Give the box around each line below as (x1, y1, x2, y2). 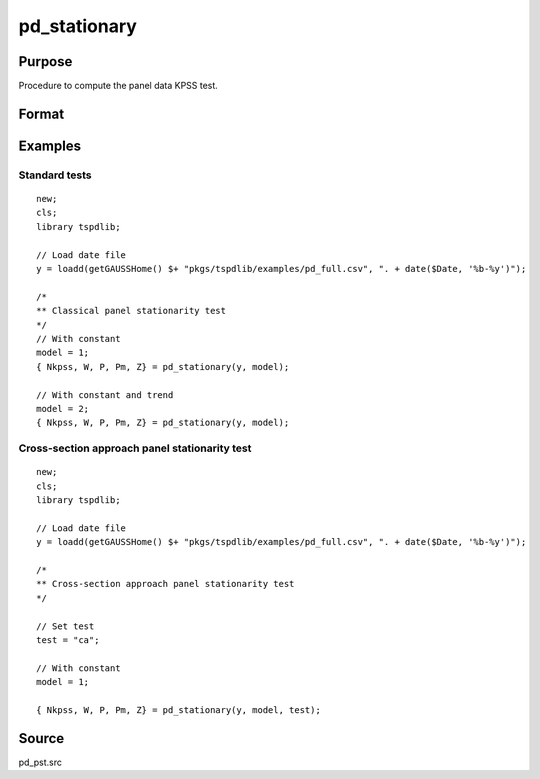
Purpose (18, 53, 73, 70)
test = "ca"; (36, 634, 100, 645)
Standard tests (18, 168, 92, 182)
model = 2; (36, 403, 90, 414)
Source (18, 730, 65, 747)
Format (18, 105, 65, 122)
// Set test (36, 620, 95, 632)
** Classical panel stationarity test (36, 305, 227, 317)
